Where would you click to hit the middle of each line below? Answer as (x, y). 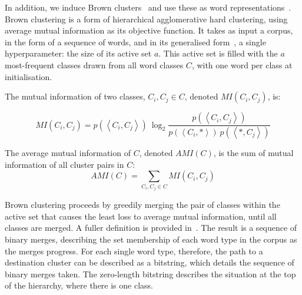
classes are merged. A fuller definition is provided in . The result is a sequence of (151, 228)
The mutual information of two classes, (75, 96)
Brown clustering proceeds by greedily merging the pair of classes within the (142, 205)
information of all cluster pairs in (64, 164)
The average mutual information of (68, 153)
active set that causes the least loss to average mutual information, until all (141, 216)
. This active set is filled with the (218, 53)
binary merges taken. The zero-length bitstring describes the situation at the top (150, 274)
